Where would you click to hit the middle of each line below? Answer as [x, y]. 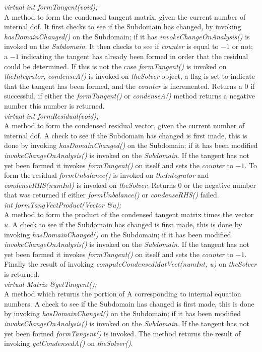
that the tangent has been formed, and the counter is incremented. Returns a [123, 86]
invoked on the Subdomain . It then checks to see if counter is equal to [111, 46]
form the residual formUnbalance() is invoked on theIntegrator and [107, 175]
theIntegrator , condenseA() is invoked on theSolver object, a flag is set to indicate [129, 76]
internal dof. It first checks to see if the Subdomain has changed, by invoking [123, 27]
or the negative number [220, 185]
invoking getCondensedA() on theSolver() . [69, 343]
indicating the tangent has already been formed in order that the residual [135, 56]
